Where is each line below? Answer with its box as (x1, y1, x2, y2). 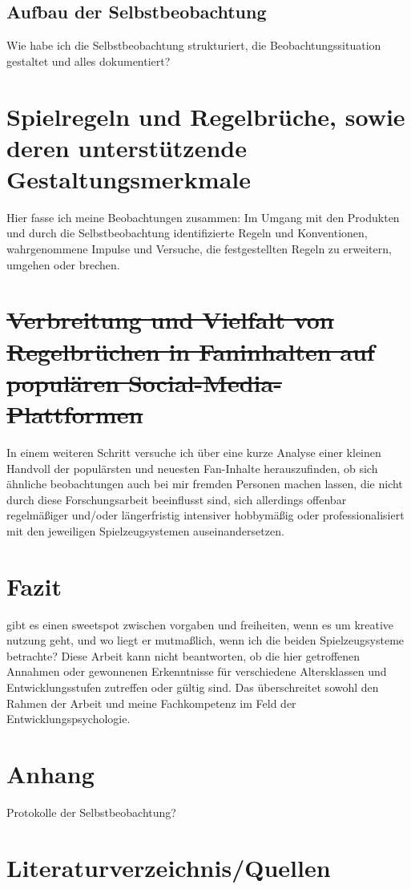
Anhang (6, 757, 95, 790)
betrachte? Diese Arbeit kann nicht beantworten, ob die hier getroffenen (6, 647, 361, 664)
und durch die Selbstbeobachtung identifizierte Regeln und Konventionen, (6, 224, 368, 241)
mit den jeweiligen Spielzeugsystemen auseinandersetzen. (6, 522, 284, 539)
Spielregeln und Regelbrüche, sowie (6, 99, 405, 132)
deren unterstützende (6, 131, 247, 164)
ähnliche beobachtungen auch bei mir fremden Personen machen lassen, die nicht (6, 475, 403, 492)
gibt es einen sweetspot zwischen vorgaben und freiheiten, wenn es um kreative (6, 616, 394, 632)
